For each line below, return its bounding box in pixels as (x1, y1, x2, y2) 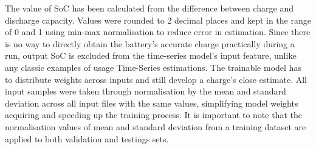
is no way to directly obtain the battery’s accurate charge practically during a (5, 37, 295, 50)
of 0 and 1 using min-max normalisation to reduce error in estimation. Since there (5, 25, 311, 38)
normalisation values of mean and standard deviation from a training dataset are (5, 120, 306, 133)
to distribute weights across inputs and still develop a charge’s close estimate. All (5, 73, 307, 85)
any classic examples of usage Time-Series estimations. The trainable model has (5, 61, 301, 73)
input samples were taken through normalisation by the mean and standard (5, 85, 286, 98)
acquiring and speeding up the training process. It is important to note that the (5, 108, 302, 121)
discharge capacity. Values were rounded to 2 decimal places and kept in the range (5, 13, 311, 26)
